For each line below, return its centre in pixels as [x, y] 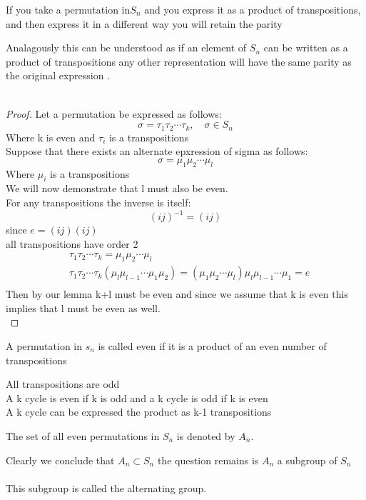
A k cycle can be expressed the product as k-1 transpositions [139, 412]
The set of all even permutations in [83, 435]
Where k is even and [51, 137]
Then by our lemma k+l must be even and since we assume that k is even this [177, 294]
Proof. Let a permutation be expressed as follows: [114, 113]
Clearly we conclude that [60, 460]
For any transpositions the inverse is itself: [98, 202]
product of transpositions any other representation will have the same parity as [179, 61]
